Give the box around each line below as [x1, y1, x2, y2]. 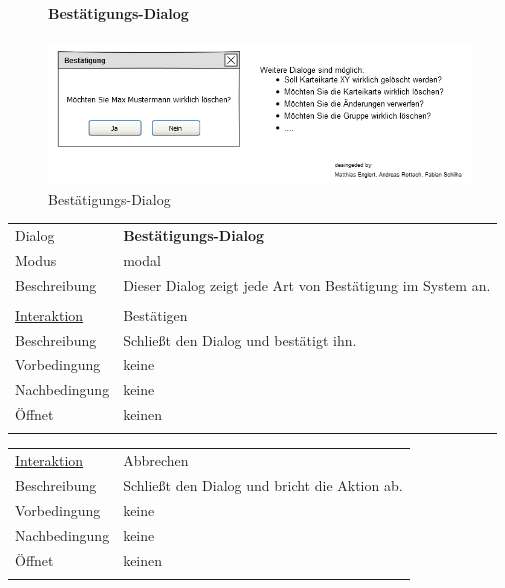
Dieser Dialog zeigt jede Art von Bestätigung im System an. [123, 274, 491, 295]
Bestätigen [123, 304, 188, 325]
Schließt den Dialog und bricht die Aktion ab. [123, 474, 403, 495]
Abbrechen [123, 450, 189, 471]
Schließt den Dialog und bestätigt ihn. [123, 329, 357, 350]
